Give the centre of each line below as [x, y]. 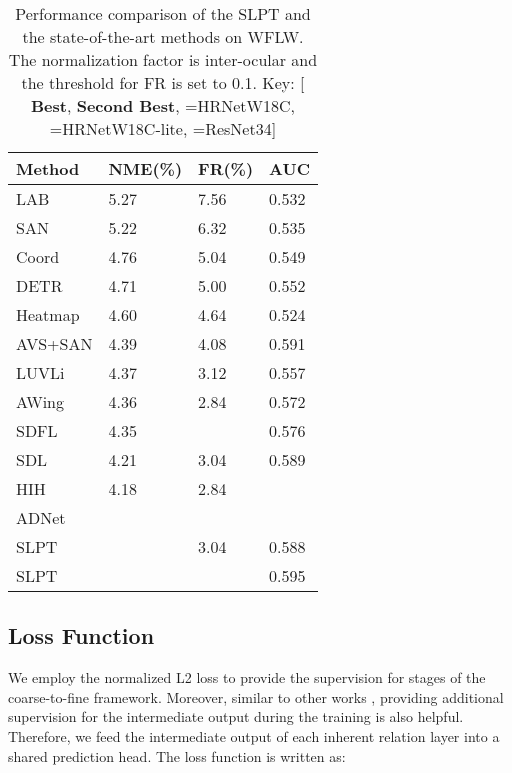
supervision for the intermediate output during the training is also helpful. [236, 716]
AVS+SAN [54, 343]
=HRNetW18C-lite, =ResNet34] [163, 128]
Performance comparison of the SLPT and [163, 13]
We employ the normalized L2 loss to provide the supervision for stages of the [247, 677]
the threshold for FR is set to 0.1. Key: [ [163, 82]
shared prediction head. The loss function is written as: [177, 755]
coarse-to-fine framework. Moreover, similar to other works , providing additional [256, 696]
